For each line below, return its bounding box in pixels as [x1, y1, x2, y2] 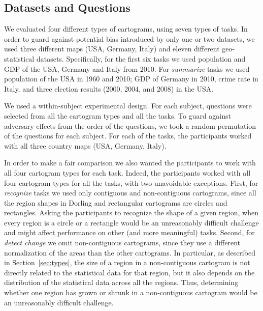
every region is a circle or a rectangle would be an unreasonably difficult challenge [4, 217, 259, 228]
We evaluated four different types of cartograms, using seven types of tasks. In [4, 23, 248, 34]
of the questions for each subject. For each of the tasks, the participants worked [4, 130, 252, 141]
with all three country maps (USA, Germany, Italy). [4, 140, 167, 151]
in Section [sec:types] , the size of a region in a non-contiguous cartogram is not [4, 257, 250, 268]
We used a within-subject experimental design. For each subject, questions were [4, 100, 252, 111]
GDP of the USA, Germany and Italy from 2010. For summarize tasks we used [4, 63, 250, 74]
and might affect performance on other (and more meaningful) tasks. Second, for [4, 227, 255, 238]
